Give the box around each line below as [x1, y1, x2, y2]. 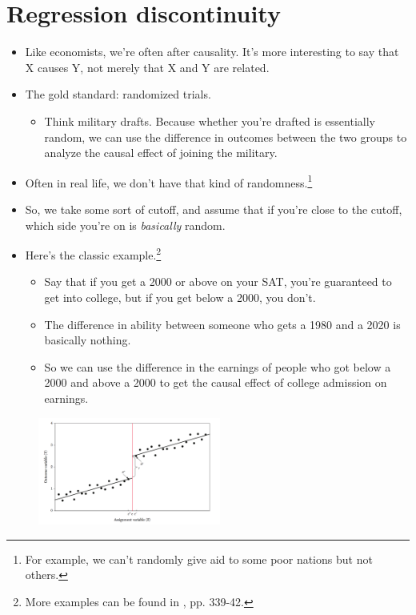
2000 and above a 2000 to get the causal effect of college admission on [44, 374, 387, 391]
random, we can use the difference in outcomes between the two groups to [44, 128, 407, 145]
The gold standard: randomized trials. [25, 86, 211, 102]
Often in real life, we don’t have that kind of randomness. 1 [25, 171, 313, 191]
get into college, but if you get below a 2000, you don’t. [44, 288, 316, 305]
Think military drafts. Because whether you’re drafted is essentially [44, 112, 375, 129]
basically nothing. [44, 332, 131, 348]
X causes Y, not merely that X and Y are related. [25, 58, 270, 75]
